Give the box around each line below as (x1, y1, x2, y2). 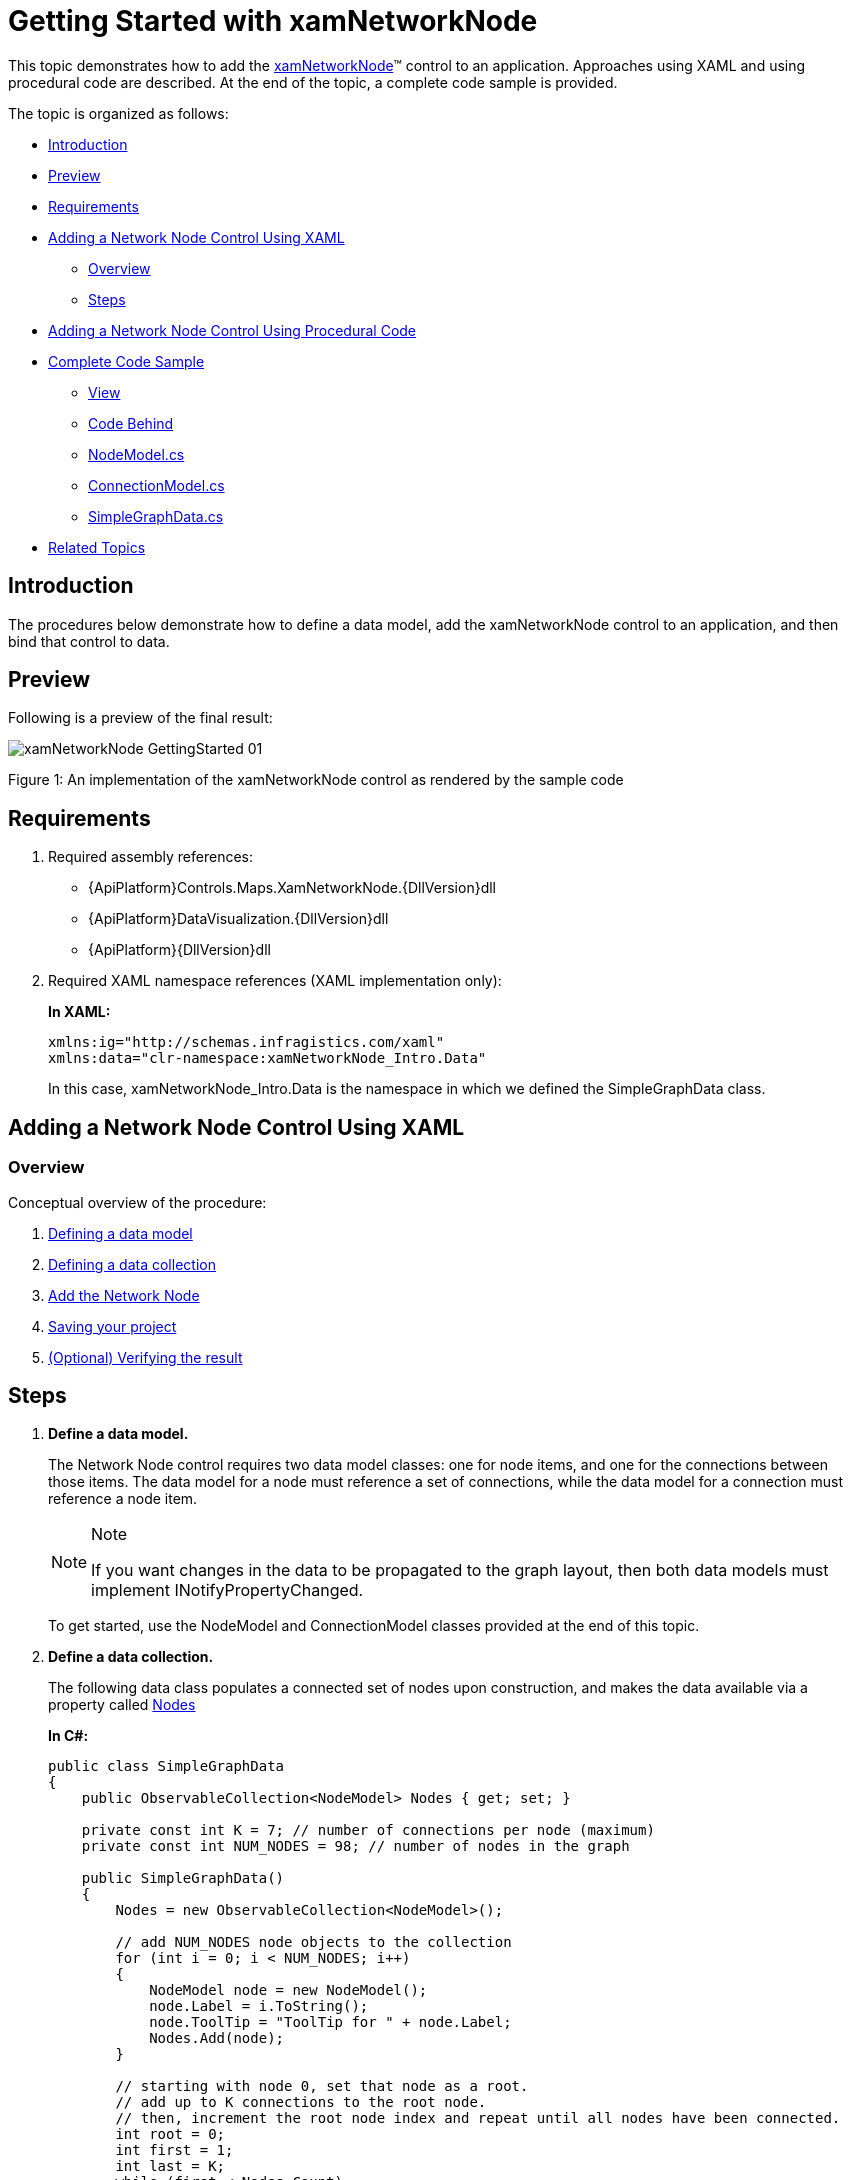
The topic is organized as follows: (8, 104, 229, 122)
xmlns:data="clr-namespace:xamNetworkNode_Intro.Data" (48, 1050, 487, 1067)
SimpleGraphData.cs (88, 507, 224, 525)
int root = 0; (115, 2126, 226, 2143)
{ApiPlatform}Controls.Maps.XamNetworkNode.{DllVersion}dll (88, 879, 496, 897)
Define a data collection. (48, 1648, 214, 1666)
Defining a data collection (48, 1255, 216, 1273)
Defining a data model (48, 1224, 193, 1242)
